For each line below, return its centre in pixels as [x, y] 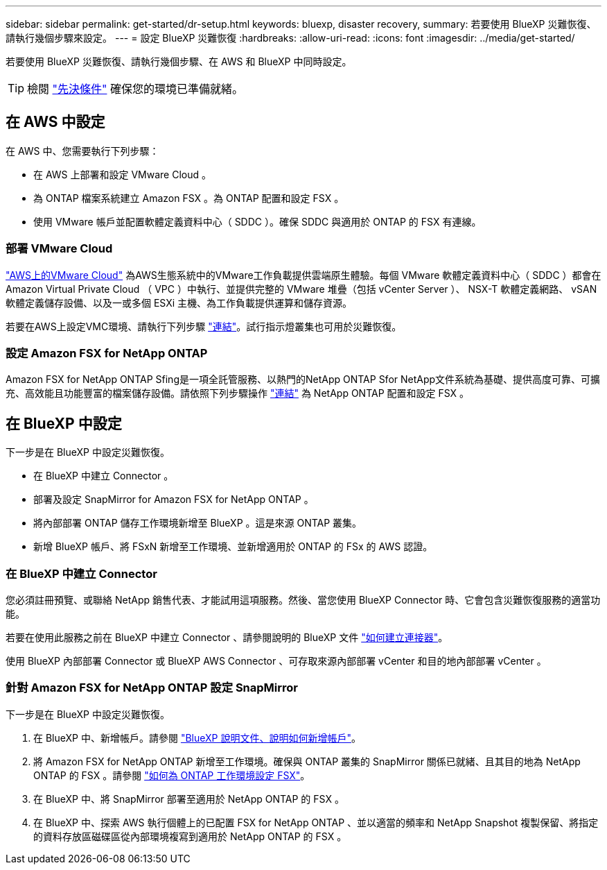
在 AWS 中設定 [55, 122]
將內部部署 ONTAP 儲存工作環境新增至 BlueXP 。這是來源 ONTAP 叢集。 [198, 523]
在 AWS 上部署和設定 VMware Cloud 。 [123, 174]
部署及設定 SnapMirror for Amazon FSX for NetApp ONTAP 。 [174, 500]
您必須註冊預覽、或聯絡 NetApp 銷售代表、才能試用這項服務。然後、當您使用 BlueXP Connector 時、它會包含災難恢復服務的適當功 [303, 599]
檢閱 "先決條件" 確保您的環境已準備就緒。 [135, 89]
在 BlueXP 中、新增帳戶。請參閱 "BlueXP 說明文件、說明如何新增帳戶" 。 [197, 737]
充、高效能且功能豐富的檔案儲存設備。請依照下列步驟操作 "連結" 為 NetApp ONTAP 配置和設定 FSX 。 [238, 393]
